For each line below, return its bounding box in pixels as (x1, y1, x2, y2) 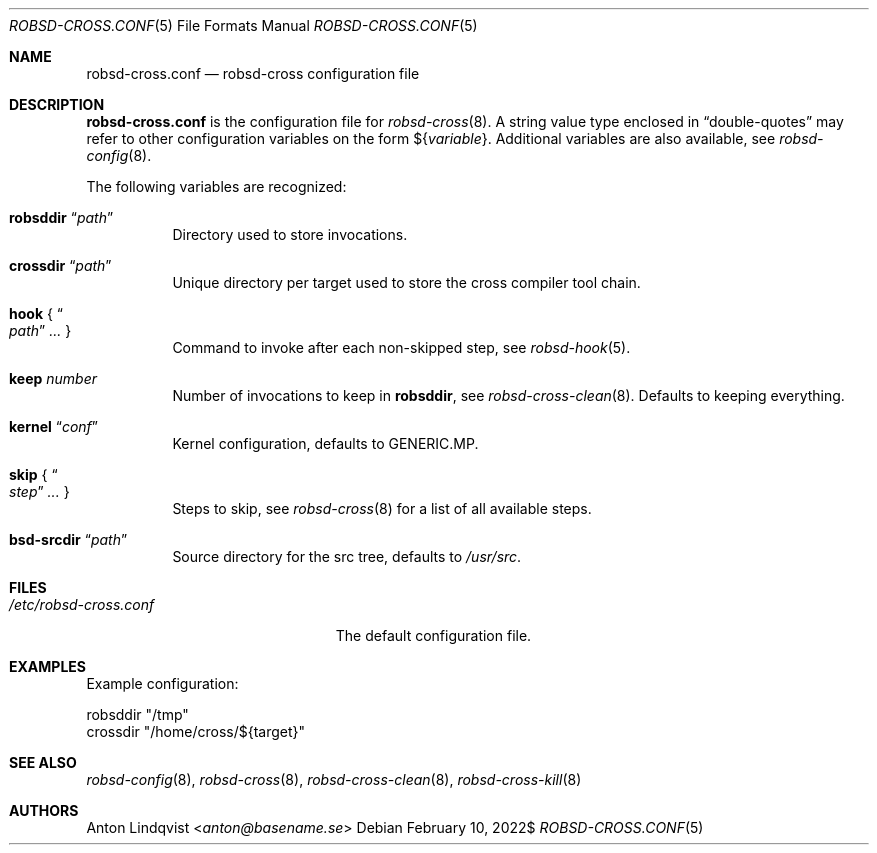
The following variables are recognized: (86, 178, 347, 195)
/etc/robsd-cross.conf (9, 596, 155, 613)
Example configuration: (86, 675, 239, 692)
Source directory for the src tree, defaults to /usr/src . (172, 548, 522, 565)
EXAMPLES (9, 658, 86, 675)
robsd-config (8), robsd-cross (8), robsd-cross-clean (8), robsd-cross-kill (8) (86, 771, 582, 788)
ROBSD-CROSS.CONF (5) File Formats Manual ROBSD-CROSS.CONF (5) (9, 17, 478, 34)
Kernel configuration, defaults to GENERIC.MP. (172, 435, 479, 452)
